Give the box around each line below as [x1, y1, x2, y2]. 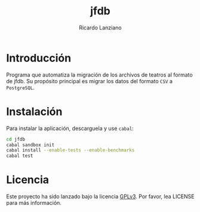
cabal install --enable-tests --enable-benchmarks [6, 147, 135, 153]
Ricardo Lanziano [78, 24, 122, 31]
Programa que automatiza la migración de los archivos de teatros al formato [6, 71, 193, 78]
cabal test [6, 153, 33, 159]
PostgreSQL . [6, 84, 35, 91]
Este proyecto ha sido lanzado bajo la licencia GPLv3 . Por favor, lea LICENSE [6, 193, 195, 200]
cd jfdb [6, 136, 26, 142]
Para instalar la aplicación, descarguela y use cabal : [6, 125, 134, 132]
